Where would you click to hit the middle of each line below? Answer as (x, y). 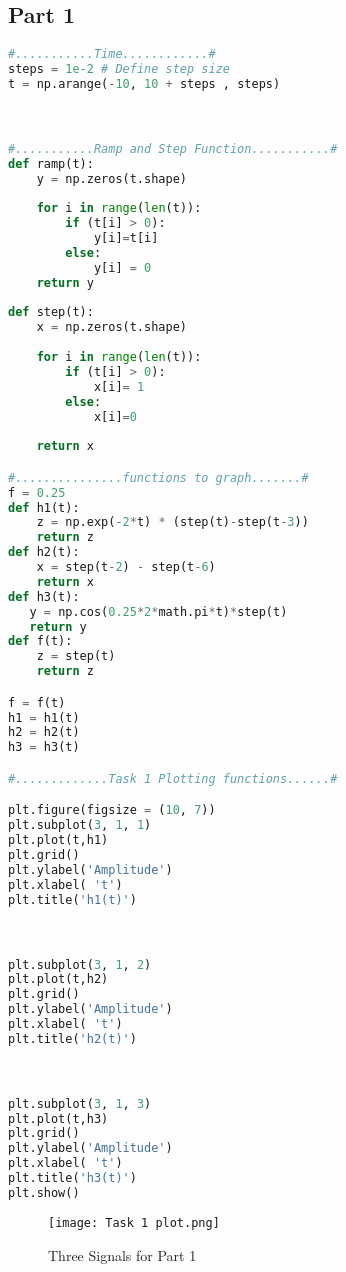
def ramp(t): (51, 163)
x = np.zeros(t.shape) (111, 327)
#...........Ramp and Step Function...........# (173, 148)
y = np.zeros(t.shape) (111, 178)
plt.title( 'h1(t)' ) (72, 899)
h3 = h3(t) (44, 747)
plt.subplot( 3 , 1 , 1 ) (80, 825)
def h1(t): (44, 507)
